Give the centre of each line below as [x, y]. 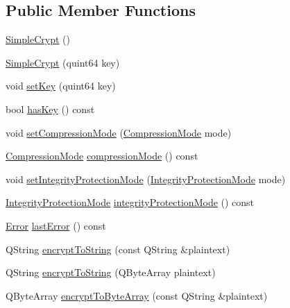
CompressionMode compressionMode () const [102, 156]
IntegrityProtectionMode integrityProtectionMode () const [130, 202]
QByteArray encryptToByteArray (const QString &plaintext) [137, 295]
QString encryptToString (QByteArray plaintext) [111, 272]
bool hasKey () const [50, 109]
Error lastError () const [56, 225]
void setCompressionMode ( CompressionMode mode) [119, 132]
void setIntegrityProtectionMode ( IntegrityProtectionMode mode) [146, 179]
